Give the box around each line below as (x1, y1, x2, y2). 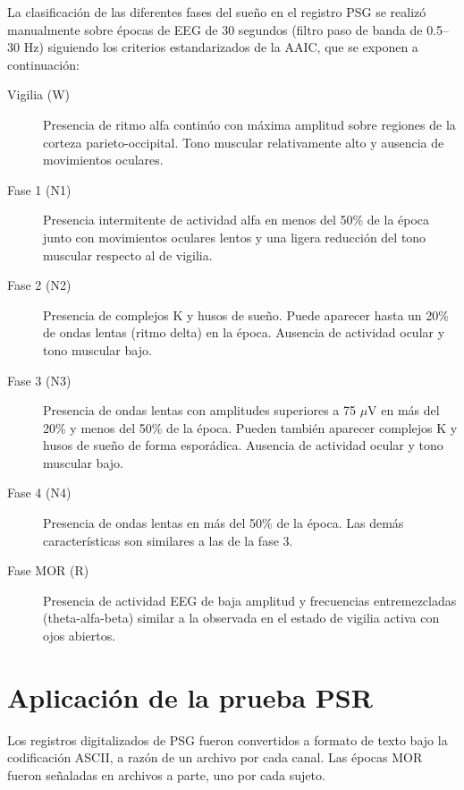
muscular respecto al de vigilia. (43, 245, 213, 264)
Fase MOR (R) (7, 561, 89, 580)
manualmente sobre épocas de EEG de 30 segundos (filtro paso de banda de (7, 20, 423, 38)
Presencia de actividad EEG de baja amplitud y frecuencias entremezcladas (43, 590, 457, 609)
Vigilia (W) (7, 85, 71, 104)
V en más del (367, 401, 440, 420)
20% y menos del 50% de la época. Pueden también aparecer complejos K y (43, 418, 458, 437)
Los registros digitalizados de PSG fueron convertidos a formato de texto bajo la (7, 730, 448, 749)
